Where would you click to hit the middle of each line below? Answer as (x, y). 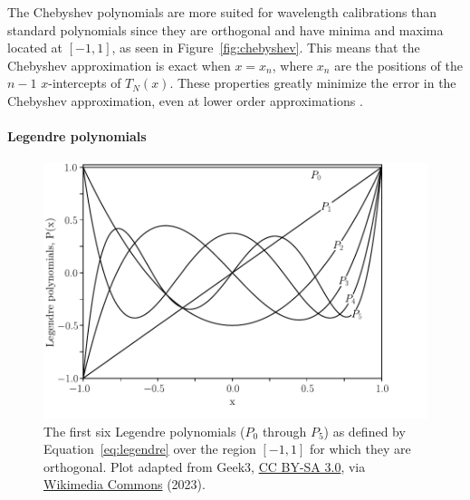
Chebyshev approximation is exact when (119, 65)
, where (293, 65)
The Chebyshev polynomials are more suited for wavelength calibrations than (222, 12)
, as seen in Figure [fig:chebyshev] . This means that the (266, 48)
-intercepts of (85, 83)
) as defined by (364, 431)
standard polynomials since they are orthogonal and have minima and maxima (225, 29)
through (284, 431)
